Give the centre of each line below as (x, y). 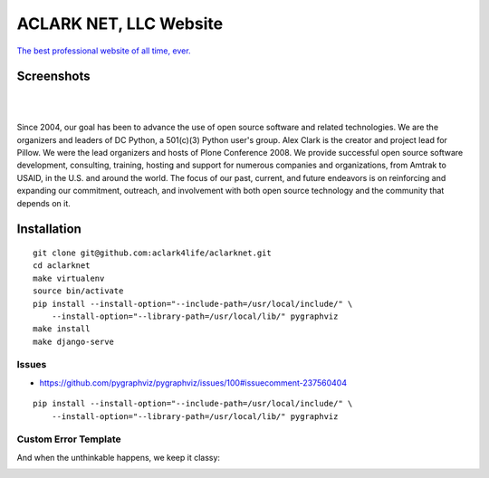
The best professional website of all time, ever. (104, 51)
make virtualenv (69, 278)
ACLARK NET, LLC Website (120, 24)
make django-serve (74, 341)
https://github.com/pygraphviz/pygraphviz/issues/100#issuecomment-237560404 (193, 382)
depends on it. (44, 203)
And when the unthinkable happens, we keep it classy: (119, 457)
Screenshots (53, 76)
